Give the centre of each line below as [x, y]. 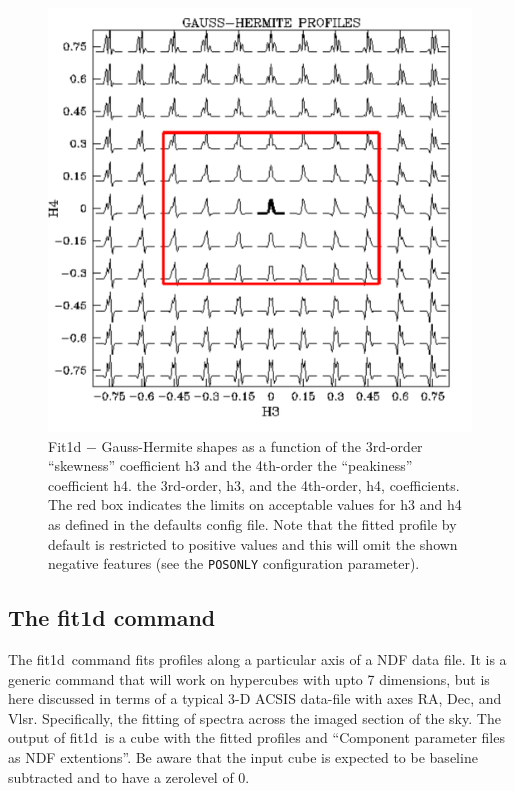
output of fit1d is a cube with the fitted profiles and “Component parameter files [256, 737]
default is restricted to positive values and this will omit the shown [253, 543]
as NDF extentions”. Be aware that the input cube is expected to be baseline [243, 756]
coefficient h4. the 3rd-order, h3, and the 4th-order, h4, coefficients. [254, 484]
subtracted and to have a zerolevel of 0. [129, 776]
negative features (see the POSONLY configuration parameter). [234, 563]
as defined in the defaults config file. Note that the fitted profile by [252, 523]
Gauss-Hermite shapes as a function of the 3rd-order [262, 445]
